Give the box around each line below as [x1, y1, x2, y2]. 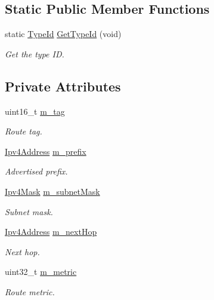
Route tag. [5, 125, 42, 137]
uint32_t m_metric [5, 265, 77, 278]
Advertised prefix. [5, 165, 68, 177]
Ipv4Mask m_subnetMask [5, 185, 100, 197]
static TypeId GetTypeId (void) [5, 27, 122, 40]
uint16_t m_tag [5, 105, 65, 117]
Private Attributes [5, 76, 121, 95]
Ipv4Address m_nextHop [5, 225, 97, 238]
